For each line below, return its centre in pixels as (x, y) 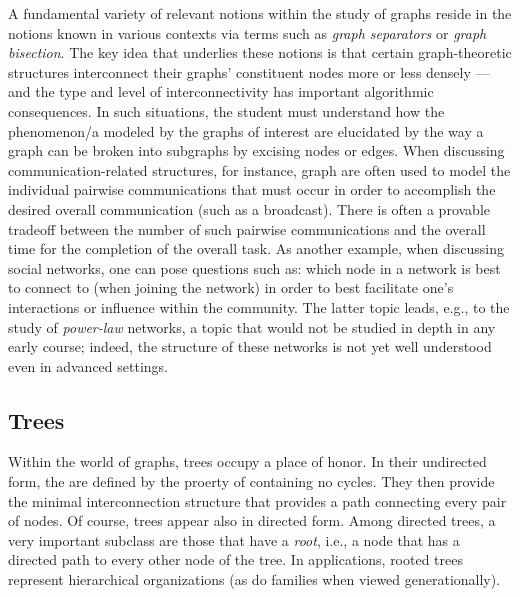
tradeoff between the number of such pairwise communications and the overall (247, 228)
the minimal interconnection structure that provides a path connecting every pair (257, 500)
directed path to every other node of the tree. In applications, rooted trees (235, 559)
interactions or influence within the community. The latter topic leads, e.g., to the (259, 306)
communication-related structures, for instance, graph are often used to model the (259, 169)
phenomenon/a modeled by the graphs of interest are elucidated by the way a (246, 130)
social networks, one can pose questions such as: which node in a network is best (254, 267)
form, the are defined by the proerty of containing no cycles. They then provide (251, 481)
